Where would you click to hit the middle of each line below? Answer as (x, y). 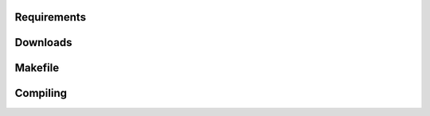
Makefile (37, 68)
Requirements (51, 17)
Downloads (43, 43)
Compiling (41, 93)
